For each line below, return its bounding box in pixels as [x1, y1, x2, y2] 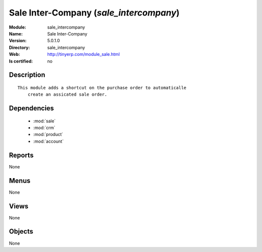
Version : [9, 38, 27, 44]
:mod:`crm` [33, 125, 56, 131]
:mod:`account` [33, 138, 64, 144]
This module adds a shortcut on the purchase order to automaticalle [17, 85, 187, 90]
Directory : [9, 44, 30, 50]
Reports [9, 151, 34, 159]
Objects [9, 227, 33, 235]
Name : [9, 31, 23, 36]
